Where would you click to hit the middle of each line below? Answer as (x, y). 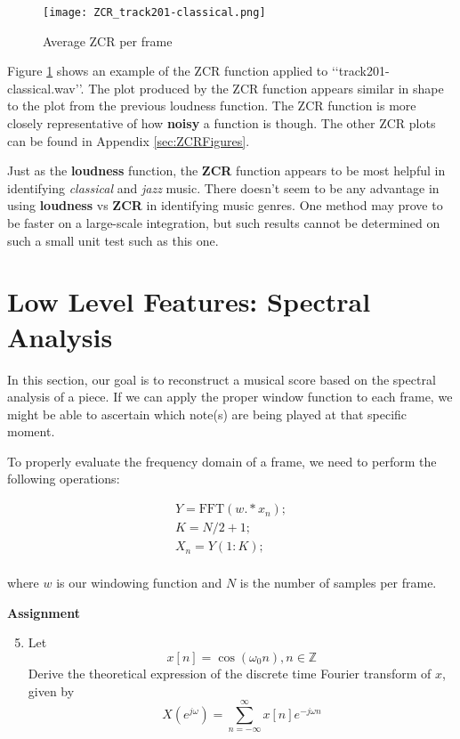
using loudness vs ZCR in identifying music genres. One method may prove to (225, 205)
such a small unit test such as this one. (113, 240)
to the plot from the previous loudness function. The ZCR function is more (212, 106)
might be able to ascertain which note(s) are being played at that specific (207, 414)
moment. (31, 431)
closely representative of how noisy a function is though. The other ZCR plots (222, 123)
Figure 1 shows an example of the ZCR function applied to (168, 71)
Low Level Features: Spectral (189, 301)
